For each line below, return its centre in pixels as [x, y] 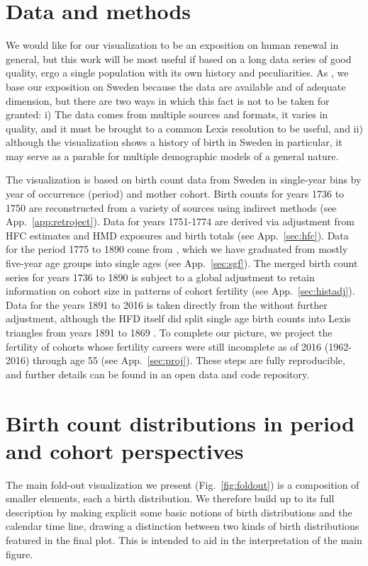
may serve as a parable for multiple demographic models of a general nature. [172, 155]
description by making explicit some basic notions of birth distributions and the [179, 512]
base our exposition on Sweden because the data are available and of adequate [176, 86]
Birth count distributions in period [180, 423]
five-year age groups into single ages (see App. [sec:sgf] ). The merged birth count [182, 263]
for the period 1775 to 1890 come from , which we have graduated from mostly [177, 249]
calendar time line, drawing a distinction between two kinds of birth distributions [183, 526]
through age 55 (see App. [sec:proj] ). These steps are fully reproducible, [189, 360]
